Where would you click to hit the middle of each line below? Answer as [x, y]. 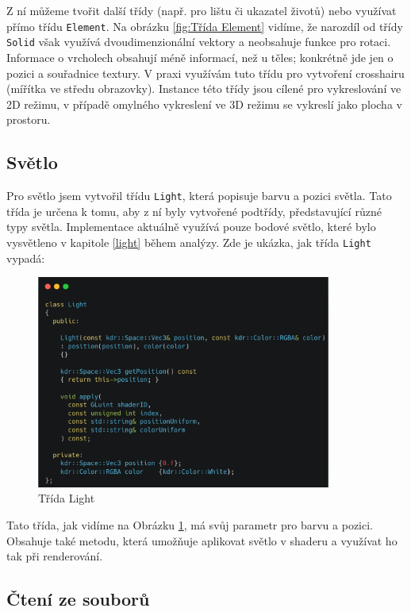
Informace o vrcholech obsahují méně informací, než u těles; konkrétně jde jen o [200, 57]
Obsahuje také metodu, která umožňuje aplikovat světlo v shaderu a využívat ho [202, 540]
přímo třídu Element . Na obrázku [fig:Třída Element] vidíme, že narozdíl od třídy [205, 26]
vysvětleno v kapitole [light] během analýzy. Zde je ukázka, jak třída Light [189, 242]
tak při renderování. [55, 556]
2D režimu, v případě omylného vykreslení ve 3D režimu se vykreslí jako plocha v [204, 104]
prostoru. [29, 119]
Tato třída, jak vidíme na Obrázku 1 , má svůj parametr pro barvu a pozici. [190, 524]
